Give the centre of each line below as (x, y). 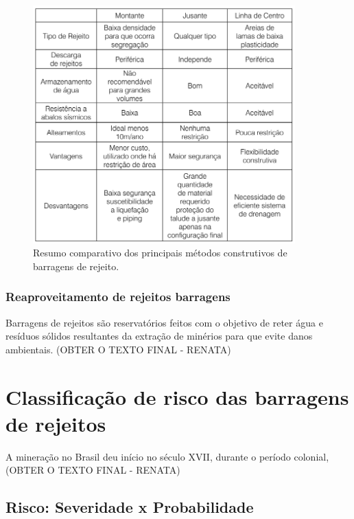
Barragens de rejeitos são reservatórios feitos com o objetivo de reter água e (164, 322)
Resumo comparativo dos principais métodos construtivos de (160, 253)
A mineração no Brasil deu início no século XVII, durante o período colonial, (167, 456)
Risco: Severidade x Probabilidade (130, 507)
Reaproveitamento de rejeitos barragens (118, 297)
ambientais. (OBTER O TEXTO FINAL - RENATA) (118, 349)
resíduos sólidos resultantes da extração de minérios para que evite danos (159, 336)
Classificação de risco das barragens (177, 396)
